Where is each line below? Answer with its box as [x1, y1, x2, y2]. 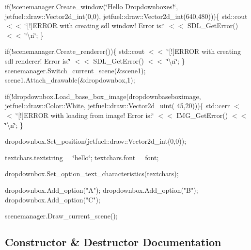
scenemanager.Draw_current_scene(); [5, 211, 118, 221]
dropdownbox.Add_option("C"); [5, 194, 100, 204]
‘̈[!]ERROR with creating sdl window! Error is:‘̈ [25, 20, 165, 31]
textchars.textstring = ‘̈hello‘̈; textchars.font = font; [5, 152, 159, 162]
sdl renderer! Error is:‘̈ [5, 55, 71, 66]
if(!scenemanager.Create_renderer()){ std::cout [5, 46, 145, 56]
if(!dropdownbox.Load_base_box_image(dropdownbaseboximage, [5, 91, 201, 101]
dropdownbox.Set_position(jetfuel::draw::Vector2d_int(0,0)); [5, 136, 187, 146]
